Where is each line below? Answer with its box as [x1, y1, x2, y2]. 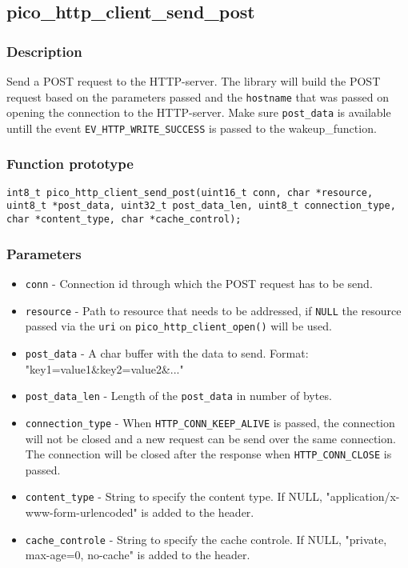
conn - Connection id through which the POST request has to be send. [25, 274, 373, 291]
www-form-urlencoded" [25, 504, 138, 520]
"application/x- [326, 488, 400, 505]
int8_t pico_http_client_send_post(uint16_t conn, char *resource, [6, 186, 374, 198]
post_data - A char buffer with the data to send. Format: [25, 344, 309, 361]
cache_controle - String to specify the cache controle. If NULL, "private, [25, 530, 387, 547]
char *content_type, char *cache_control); [6, 214, 242, 226]
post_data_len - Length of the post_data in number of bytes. [25, 387, 332, 404]
